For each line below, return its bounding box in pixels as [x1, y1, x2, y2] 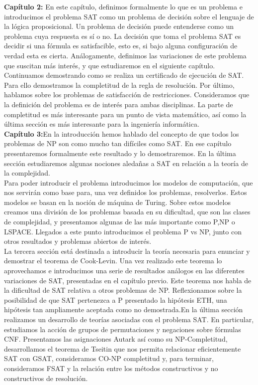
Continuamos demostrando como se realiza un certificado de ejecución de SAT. [4, 70, 244, 80]
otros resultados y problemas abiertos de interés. [4, 236, 152, 246]
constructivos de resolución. [4, 373, 88, 383]
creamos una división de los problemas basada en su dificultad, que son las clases [4, 206, 251, 217]
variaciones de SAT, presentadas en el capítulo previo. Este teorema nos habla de [4, 275, 252, 285]
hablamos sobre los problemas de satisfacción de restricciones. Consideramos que [4, 89, 250, 100]
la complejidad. [4, 168, 50, 178]
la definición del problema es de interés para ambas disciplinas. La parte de [4, 99, 233, 109]
